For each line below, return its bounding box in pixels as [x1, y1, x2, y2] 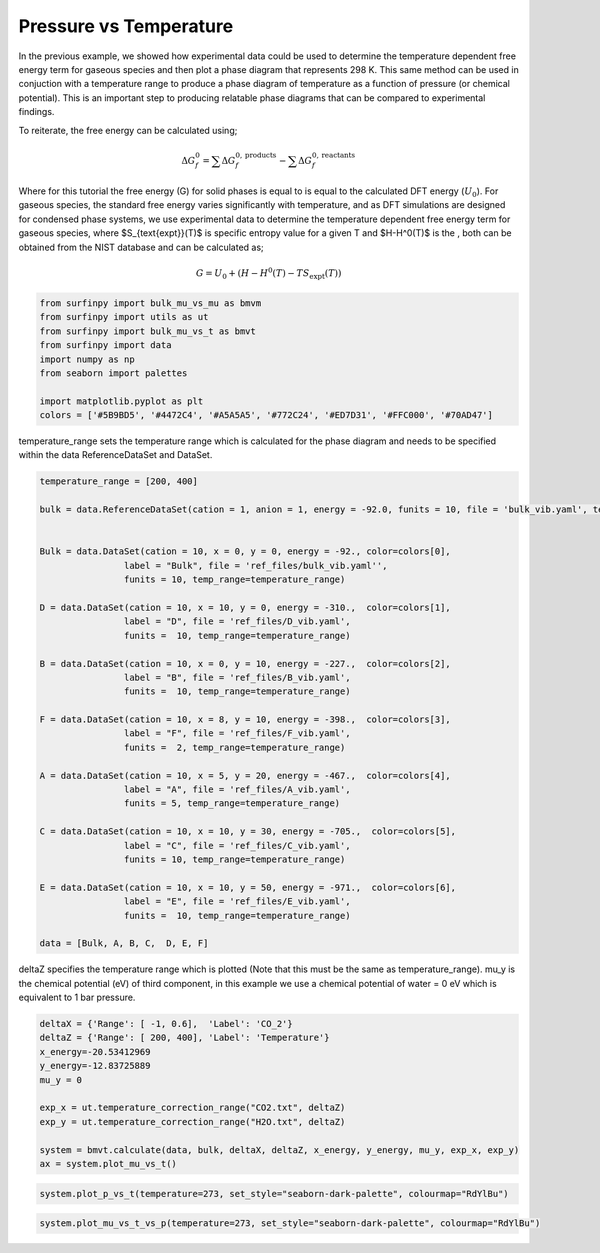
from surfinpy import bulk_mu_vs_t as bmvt [39, 325, 257, 337]
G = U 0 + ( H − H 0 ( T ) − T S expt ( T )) [195, 266, 342, 281]
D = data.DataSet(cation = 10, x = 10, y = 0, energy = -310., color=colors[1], [39, 601, 452, 613]
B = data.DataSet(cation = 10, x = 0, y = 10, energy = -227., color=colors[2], [39, 658, 452, 669]
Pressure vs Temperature [18, 15, 234, 37]
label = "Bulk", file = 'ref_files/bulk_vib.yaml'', [123, 560, 388, 571]
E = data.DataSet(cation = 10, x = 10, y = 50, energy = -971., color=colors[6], [39, 881, 457, 893]
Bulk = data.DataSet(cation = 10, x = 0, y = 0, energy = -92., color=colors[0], [39, 546, 452, 557]
